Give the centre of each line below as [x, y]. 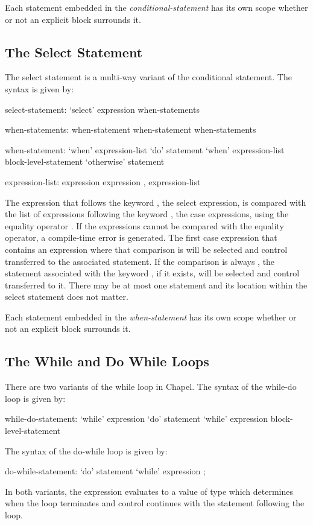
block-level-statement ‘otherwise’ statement [85, 161]
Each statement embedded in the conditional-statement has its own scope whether [156, 7]
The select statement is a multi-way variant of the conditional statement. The [148, 77]
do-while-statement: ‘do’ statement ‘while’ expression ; [105, 471]
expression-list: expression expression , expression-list [103, 181]
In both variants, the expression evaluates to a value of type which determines [149, 491]
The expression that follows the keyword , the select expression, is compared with [156, 202]
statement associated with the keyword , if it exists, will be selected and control [152, 273]
